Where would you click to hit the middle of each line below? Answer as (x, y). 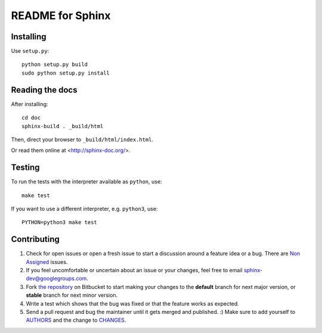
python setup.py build (55, 65)
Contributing (35, 239)
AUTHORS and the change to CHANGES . (76, 320)
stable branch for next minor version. (72, 295)
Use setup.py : (30, 51)
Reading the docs (44, 90)
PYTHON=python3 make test (60, 222)
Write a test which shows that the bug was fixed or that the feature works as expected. (133, 303)
